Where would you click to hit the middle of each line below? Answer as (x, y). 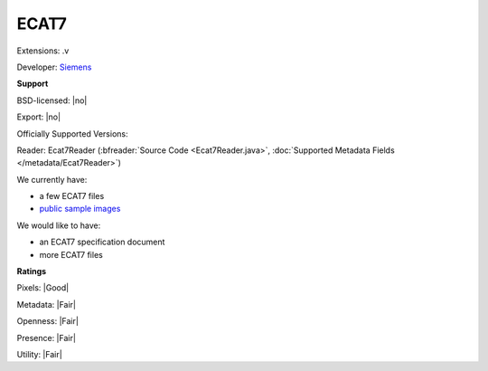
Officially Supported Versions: (72, 133)
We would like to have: (59, 225)
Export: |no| (39, 117)
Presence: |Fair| (47, 338)
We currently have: (52, 179)
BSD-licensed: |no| (52, 100)
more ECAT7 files (71, 254)
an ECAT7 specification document (102, 242)
